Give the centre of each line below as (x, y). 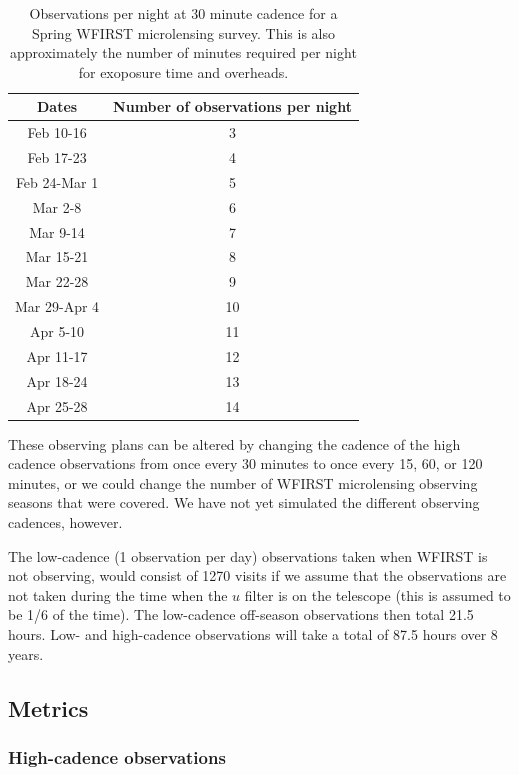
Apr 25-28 (57, 405)
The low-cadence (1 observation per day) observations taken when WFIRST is (248, 555)
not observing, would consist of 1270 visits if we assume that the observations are (257, 575)
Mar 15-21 (57, 256)
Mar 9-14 (57, 231)
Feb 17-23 (57, 157)
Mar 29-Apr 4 (57, 306)
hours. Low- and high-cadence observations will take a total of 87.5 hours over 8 (253, 633)
